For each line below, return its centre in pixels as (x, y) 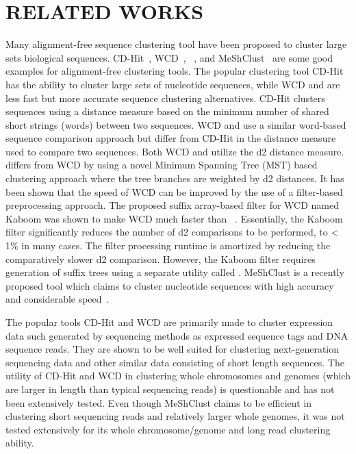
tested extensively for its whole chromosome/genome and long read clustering (168, 429)
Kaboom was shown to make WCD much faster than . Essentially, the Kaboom (174, 218)
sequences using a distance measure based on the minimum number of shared (167, 111)
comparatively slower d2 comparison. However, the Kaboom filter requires (161, 258)
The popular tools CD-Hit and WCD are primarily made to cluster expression (169, 322)
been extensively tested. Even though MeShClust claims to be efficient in (158, 402)
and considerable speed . (58, 299)
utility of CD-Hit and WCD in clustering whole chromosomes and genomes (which (178, 376)
